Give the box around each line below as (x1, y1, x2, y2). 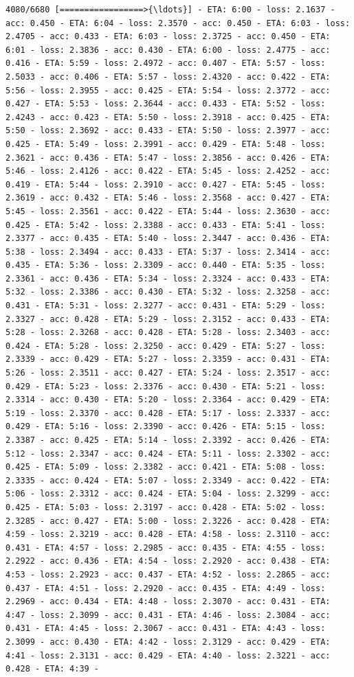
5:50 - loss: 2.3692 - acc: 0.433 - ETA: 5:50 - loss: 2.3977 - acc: (5, 126, 331, 136)
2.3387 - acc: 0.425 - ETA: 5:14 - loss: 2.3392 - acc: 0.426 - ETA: (5, 435, 331, 445)
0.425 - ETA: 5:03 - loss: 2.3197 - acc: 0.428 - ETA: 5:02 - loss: (5, 502, 326, 512)
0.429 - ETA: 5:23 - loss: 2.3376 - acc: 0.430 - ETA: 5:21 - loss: (5, 381, 326, 391)
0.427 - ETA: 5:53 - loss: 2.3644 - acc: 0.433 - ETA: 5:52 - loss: (5, 99, 326, 109)
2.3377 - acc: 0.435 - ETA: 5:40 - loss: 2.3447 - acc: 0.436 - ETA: (5, 233, 331, 244)
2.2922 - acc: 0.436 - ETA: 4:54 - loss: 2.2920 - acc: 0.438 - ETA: (5, 556, 331, 566)
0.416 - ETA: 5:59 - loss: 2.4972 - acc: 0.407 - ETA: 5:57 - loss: (5, 58, 326, 69)
